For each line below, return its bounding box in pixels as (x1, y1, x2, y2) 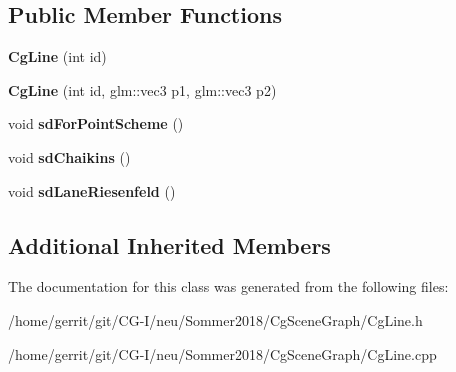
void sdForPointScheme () (8, 113, 184, 134)
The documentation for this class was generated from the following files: (8, 276, 449, 297)
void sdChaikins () (8, 146, 131, 167)
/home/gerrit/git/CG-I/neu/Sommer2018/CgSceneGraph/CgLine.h (8, 309, 423, 330)
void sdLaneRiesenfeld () (8, 180, 176, 201)
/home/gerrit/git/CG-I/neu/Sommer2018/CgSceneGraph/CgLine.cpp (8, 343, 437, 364)
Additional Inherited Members (8, 229, 331, 260)
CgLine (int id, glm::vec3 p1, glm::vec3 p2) (8, 79, 277, 100)
